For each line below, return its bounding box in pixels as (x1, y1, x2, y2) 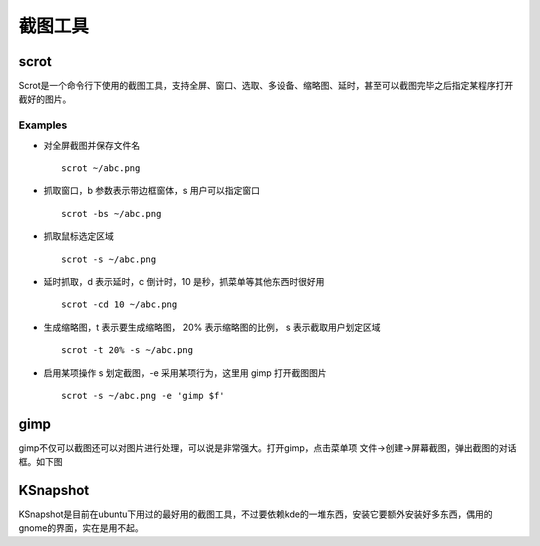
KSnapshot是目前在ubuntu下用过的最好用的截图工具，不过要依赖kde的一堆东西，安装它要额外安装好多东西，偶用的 (18, 508, 493, 520)
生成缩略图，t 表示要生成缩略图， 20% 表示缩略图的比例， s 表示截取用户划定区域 (43, 321, 381, 333)
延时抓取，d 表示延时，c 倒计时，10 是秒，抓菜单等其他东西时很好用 (43, 275, 325, 287)
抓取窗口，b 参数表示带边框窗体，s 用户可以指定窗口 (43, 185, 260, 197)
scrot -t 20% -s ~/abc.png (61, 345, 194, 356)
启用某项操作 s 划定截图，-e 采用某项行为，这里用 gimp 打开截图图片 (43, 366, 327, 379)
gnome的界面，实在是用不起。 (18, 522, 144, 534)
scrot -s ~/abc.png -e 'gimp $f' (61, 390, 225, 401)
